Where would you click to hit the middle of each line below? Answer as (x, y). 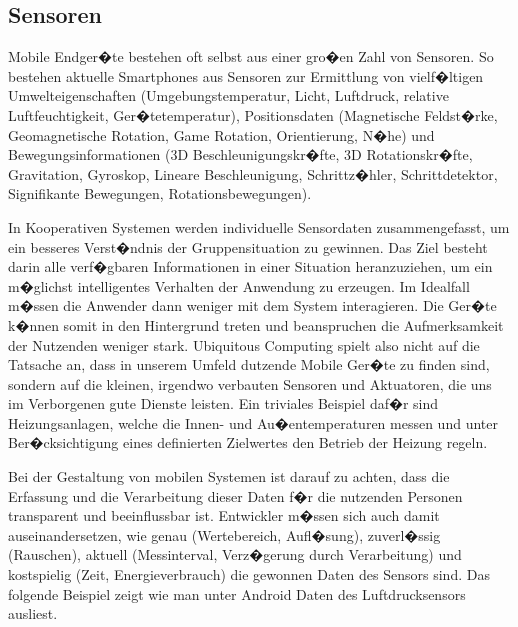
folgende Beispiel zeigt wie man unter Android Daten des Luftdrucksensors (237, 593)
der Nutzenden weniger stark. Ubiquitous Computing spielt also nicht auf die (244, 344)
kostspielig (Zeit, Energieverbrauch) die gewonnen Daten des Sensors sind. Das (249, 574)
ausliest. (33, 613)
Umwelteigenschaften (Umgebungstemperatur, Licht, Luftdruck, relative (228, 95)
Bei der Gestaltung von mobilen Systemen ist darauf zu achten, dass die (229, 476)
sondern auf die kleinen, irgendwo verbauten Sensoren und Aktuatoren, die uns (250, 383)
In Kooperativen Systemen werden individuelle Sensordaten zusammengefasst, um (259, 226)
